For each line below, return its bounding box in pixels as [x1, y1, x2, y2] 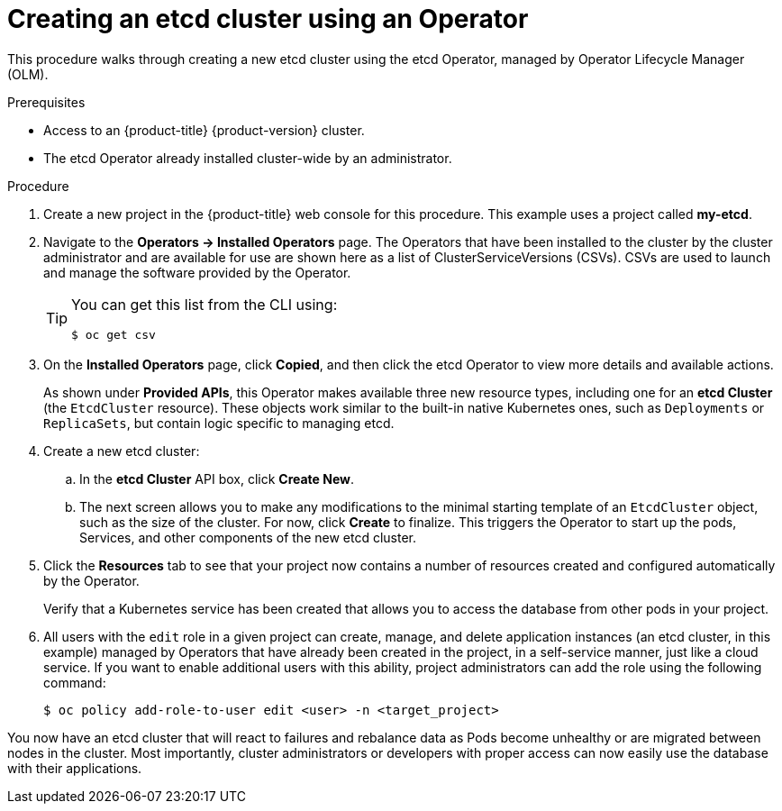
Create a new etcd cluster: [43, 442, 200, 459]
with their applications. [7, 760, 142, 776]
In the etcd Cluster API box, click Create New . [79, 470, 355, 487]
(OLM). [7, 66, 49, 82]
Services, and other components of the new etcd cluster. [79, 529, 417, 545]
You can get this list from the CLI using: [71, 295, 338, 314]
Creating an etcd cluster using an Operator [7, 4, 529, 34]
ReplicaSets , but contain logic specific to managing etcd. [43, 415, 395, 431]
